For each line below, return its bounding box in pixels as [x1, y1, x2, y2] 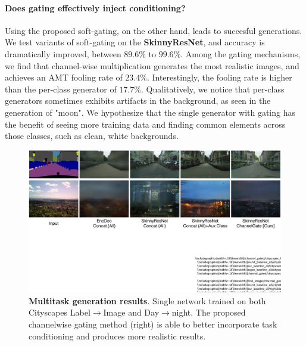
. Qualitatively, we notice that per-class [140, 82, 285, 95]
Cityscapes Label [29, 306, 90, 319]
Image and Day [103, 306, 160, 319]
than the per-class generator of [5, 82, 117, 95]
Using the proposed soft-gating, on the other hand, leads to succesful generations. [5, 24, 302, 36]
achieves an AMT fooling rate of [5, 71, 123, 84]
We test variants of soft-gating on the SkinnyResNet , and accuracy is [5, 36, 265, 48]
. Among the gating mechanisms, [180, 47, 301, 60]
